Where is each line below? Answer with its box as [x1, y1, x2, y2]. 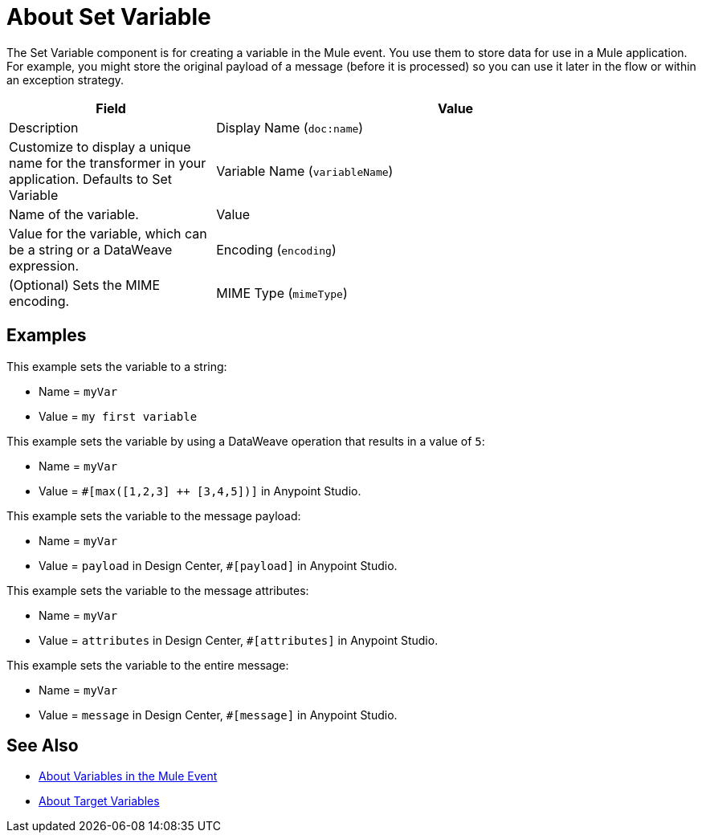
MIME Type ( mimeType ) [216, 284, 348, 301]
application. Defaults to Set [9, 170, 172, 187]
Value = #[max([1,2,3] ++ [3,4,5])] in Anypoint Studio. [39, 483, 361, 498]
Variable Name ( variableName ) [216, 162, 394, 179]
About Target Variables [39, 794, 160, 808]
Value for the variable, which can [9, 225, 207, 242]
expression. [9, 257, 80, 274]
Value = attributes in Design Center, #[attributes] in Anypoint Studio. [39, 633, 439, 647]
